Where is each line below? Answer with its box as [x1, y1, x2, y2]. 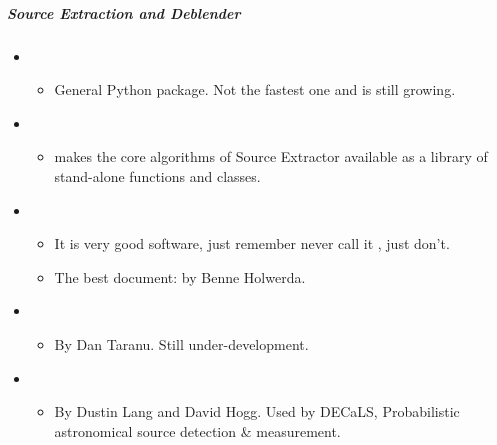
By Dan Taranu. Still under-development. [54, 333, 309, 354]
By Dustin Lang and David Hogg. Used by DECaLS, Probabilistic [54, 401, 460, 422]
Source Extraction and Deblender [7, 2, 241, 23]
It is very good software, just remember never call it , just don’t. [54, 233, 450, 254]
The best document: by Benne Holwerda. [54, 266, 306, 287]
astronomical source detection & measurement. [54, 420, 341, 441]
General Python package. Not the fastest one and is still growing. [54, 79, 456, 100]
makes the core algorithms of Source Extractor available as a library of [54, 146, 488, 167]
